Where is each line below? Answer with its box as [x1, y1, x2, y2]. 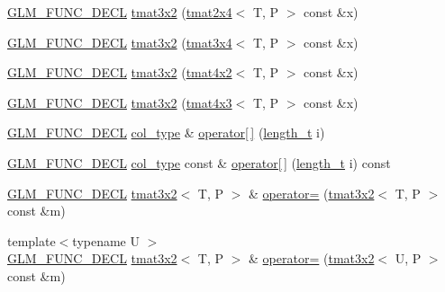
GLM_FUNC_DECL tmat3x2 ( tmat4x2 [7, 63, 232, 82]
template [7, 231, 56, 250]
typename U [72, 231, 140, 250]
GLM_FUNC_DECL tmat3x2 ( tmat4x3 [7, 93, 232, 111]
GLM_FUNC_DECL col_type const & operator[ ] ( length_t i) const [7, 153, 391, 172]
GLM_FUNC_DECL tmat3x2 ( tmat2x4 [7, 3, 232, 21]
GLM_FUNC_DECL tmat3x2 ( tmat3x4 [7, 32, 232, 51]
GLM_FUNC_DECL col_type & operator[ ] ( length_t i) [7, 123, 325, 142]
